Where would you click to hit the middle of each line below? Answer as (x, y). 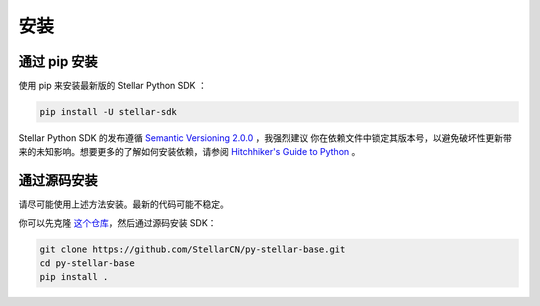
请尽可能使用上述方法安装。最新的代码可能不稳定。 (123, 204)
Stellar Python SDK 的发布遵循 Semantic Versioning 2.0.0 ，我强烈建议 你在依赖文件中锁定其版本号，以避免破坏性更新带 (265, 138)
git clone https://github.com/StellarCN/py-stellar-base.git (192, 249)
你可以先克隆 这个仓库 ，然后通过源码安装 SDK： (117, 222)
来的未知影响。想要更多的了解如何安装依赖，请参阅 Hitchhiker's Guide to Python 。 (189, 152)
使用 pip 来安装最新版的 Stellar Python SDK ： (112, 86)
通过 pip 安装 (58, 61)
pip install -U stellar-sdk (108, 112)
